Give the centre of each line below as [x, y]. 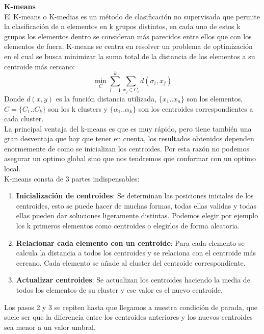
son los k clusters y [78, 108]
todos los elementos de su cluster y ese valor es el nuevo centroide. [119, 290]
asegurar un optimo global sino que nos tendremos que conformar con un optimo [130, 158]
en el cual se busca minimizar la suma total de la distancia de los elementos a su [130, 56]
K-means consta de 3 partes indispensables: [72, 178]
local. [12, 169]
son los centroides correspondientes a [196, 108]
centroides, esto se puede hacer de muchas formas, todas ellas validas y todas [136, 205]
